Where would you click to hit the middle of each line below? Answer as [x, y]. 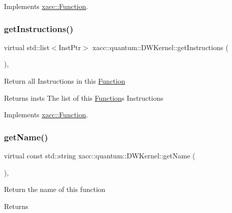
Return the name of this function [55, 189]
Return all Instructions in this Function [65, 81]
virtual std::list [27, 47]
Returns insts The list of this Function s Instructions [84, 97]
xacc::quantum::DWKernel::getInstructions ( [160, 47]
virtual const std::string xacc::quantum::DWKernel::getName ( [100, 155]
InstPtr [70, 47]
